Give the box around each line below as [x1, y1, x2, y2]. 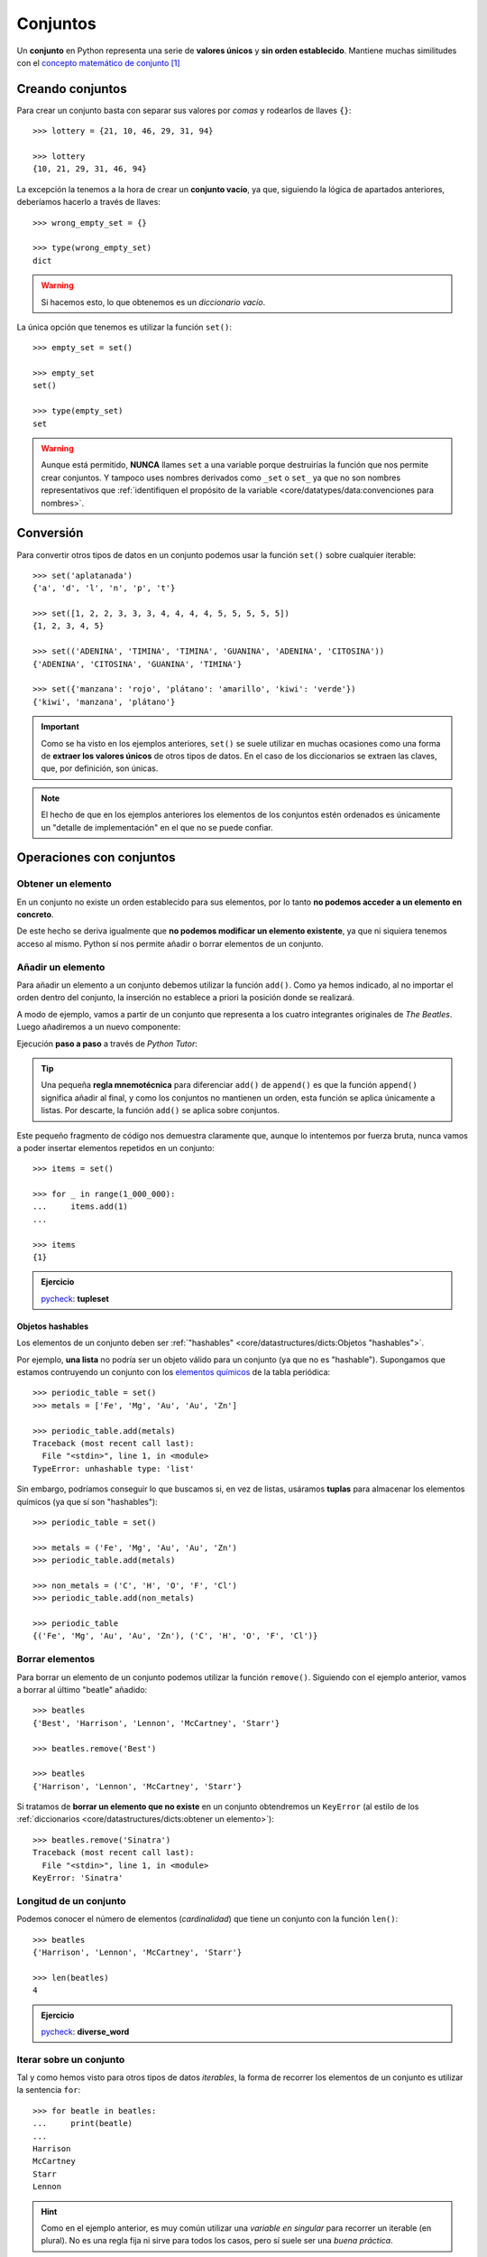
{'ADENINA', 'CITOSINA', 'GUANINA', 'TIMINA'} [32, 659, 243, 669]
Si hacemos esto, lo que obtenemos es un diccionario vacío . [41, 296, 266, 307]
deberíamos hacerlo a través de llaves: [16, 197, 161, 208]
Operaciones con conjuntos [16, 850, 176, 866]
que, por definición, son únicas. [41, 763, 159, 774]
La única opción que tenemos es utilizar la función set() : [16, 321, 232, 332]
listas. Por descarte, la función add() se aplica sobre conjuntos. [41, 1105, 280, 1116]
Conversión [16, 525, 84, 541]
